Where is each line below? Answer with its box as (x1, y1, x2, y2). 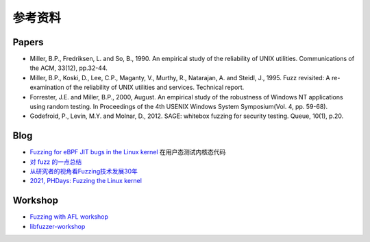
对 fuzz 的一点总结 (29, 158, 82, 166)
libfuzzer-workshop (29, 222, 86, 230)
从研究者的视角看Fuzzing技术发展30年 (29, 167, 138, 176)
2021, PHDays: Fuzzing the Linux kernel (29, 177, 142, 185)
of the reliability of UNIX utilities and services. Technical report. (65, 83, 245, 92)
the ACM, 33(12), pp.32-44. (29, 64, 108, 72)
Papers (12, 36, 44, 48)
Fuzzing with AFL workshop (29, 213, 109, 221)
